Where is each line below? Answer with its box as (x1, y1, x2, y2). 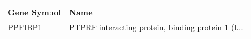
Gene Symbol (8, 6, 61, 18)
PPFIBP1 (8, 21, 42, 33)
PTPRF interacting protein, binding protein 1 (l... (69, 21, 243, 33)
